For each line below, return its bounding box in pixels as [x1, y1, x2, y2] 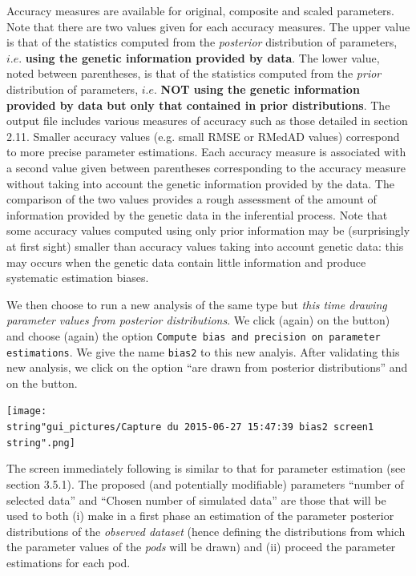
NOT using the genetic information [160, 80, 360, 97]
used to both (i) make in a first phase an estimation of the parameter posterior [6, 507, 394, 524]
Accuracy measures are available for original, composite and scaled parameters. [6, 2, 395, 18]
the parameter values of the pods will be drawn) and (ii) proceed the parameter [6, 538, 396, 555]
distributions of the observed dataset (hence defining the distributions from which [6, 522, 406, 539]
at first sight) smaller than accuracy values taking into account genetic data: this [6, 237, 404, 254]
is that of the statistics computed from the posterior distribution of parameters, [6, 34, 398, 50]
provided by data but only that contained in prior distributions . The [6, 96, 390, 113]
